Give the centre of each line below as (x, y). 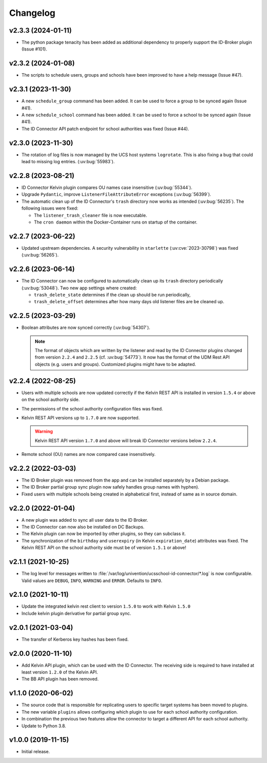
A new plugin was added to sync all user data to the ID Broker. (85, 520)
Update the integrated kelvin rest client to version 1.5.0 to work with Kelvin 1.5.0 (106, 606)
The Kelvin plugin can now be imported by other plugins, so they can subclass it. (104, 534)
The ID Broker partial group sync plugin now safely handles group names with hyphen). (111, 487)
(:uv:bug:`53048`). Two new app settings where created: (79, 288)
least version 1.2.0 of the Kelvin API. (60, 672)
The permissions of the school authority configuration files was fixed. (92, 408)
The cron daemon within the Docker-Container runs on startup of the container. (116, 222)
